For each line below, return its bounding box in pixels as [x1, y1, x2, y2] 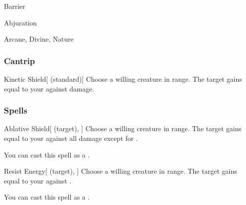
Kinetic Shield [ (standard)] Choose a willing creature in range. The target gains [4, 74, 242, 84]
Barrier [4, 1, 25, 11]
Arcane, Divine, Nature [4, 34, 74, 44]
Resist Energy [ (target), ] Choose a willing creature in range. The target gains [4, 166, 237, 176]
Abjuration [4, 17, 37, 27]
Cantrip [4, 54, 35, 67]
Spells [4, 104, 27, 116]
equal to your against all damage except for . [4, 133, 138, 143]
